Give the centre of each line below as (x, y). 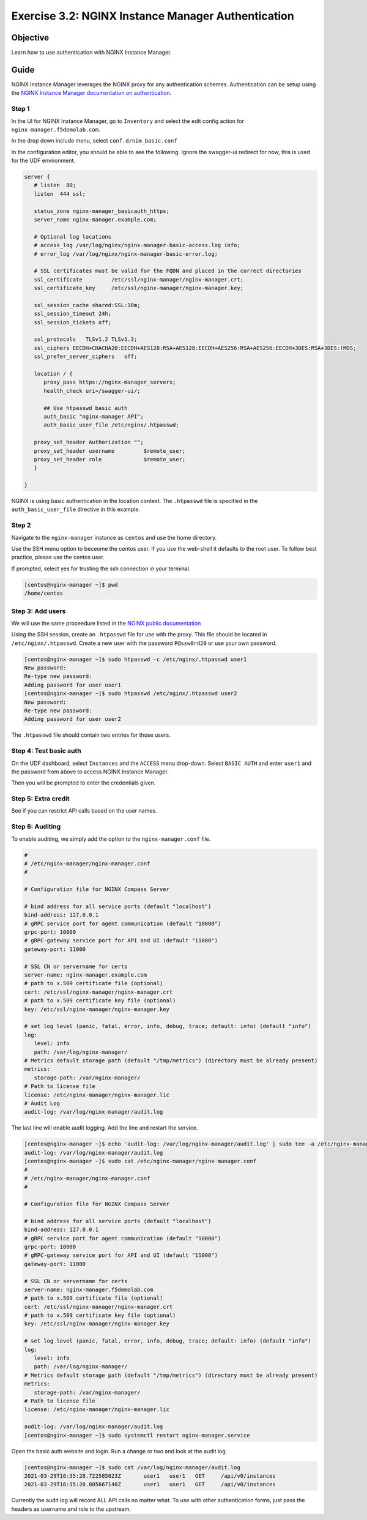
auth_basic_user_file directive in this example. (76, 509)
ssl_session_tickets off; (73, 322)
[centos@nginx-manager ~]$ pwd (71, 585)
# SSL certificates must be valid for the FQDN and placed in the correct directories (168, 271)
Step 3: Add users (39, 611)
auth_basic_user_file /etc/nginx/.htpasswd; (112, 425)
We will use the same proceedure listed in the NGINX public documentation (106, 623)
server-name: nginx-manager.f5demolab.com (89, 1289)
